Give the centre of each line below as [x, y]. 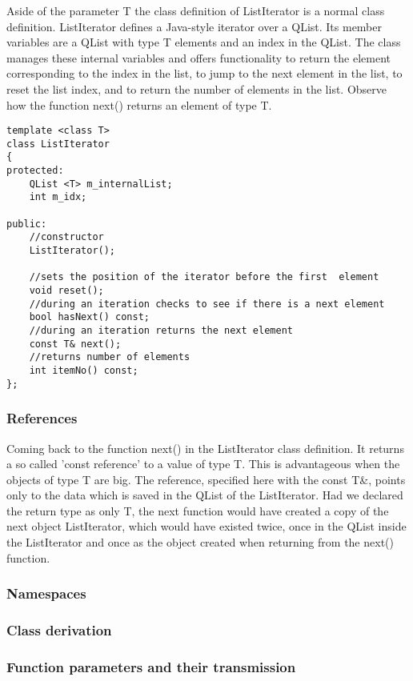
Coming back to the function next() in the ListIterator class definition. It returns [205, 448]
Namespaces [46, 593]
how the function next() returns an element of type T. [139, 104]
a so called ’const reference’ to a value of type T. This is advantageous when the [203, 464]
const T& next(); [75, 344]
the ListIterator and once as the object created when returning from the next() [200, 542]
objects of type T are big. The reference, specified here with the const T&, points [206, 479]
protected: [35, 171]
